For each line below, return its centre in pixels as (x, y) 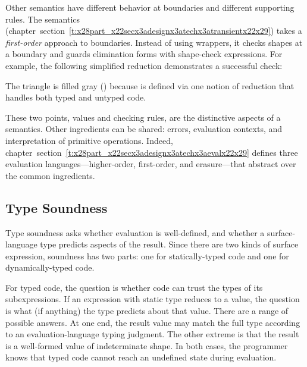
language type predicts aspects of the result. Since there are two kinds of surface (152, 244)
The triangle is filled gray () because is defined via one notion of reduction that (150, 85)
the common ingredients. (50, 175)
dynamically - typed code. (50, 267)
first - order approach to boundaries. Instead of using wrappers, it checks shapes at (154, 42)
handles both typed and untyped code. (76, 97)
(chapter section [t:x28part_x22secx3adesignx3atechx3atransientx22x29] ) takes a (154, 31)
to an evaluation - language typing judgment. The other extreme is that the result (152, 334)
